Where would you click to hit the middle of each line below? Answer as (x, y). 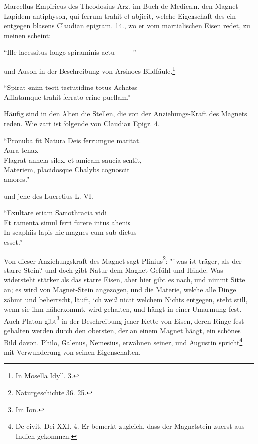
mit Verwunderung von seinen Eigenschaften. (72, 351)
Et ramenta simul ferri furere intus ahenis (67, 222)
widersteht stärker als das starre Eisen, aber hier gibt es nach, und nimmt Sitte (125, 280)
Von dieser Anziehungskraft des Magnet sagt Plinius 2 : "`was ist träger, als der (123, 260)
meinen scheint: (28, 35)
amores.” (17, 179)
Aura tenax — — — (35, 150)
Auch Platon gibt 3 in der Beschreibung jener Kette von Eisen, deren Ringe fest (124, 320)
